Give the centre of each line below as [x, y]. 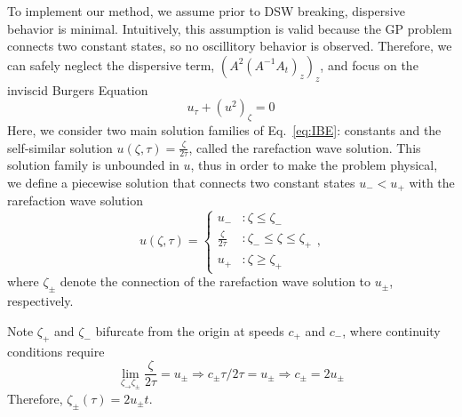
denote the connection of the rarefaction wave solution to [215, 281]
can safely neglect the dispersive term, [111, 64]
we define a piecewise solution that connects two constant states [181, 182]
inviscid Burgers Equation [78, 89]
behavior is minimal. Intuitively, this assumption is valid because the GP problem [230, 28]
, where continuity [391, 330]
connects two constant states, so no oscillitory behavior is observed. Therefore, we [230, 46]
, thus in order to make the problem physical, [314, 165]
